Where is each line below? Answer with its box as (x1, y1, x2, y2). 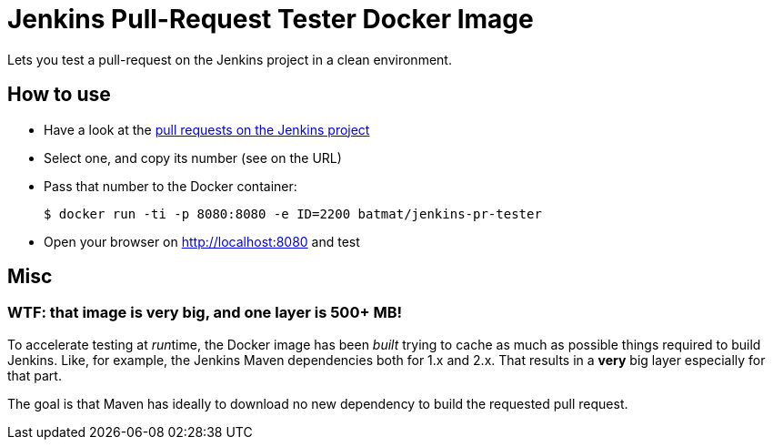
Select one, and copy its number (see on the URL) (44, 149, 342, 166)
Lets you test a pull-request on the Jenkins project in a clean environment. (7, 51, 452, 67)
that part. (7, 367, 62, 383)
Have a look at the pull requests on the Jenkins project (44, 121, 370, 137)
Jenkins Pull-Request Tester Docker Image (7, 4, 534, 35)
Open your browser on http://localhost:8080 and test (44, 233, 360, 249)
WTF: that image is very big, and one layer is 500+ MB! (7, 303, 402, 322)
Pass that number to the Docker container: (44, 178, 297, 194)
